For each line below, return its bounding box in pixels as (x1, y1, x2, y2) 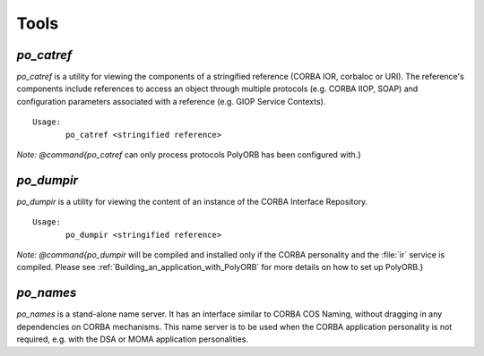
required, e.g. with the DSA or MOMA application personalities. (16, 334, 249, 344)
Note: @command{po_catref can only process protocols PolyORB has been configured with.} (16, 149, 362, 160)
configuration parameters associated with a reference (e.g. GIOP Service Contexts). (16, 96, 326, 106)
